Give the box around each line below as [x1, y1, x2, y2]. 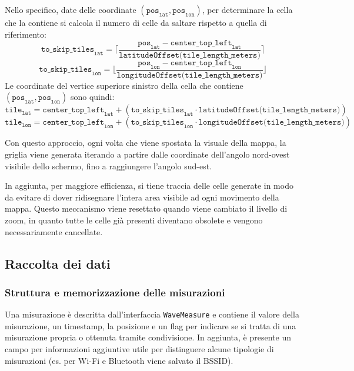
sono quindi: [70, 91, 115, 103]
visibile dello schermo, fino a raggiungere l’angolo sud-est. [5, 159, 212, 172]
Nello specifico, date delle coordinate [5, 4, 136, 15]
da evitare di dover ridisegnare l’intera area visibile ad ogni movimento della [5, 190, 279, 203]
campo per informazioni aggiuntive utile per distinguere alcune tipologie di [5, 343, 274, 355]
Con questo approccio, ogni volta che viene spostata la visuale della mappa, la [5, 136, 286, 149]
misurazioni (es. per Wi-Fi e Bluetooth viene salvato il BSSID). [5, 354, 233, 366]
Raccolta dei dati [5, 254, 111, 272]
